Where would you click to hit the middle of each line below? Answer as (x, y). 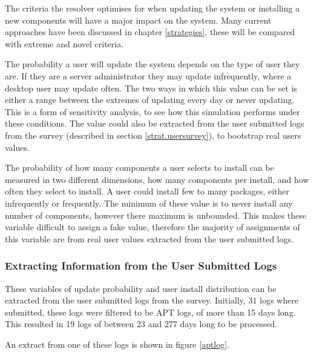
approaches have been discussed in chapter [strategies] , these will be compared (150, 32)
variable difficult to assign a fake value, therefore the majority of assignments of (152, 227)
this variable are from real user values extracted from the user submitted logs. (149, 238)
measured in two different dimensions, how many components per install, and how (157, 179)
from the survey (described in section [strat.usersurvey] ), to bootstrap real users (153, 135)
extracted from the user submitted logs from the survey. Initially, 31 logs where (152, 300)
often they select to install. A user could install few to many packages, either (147, 191)
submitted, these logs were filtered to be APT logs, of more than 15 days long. (150, 312)
